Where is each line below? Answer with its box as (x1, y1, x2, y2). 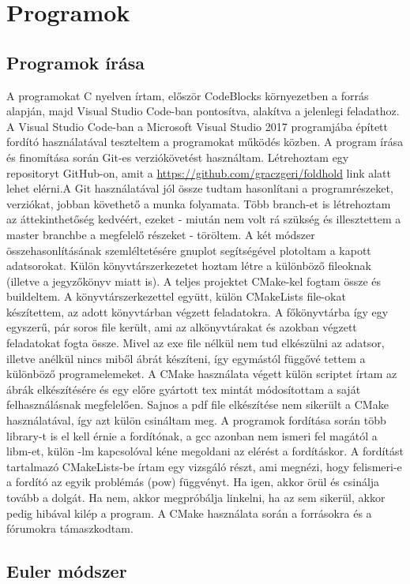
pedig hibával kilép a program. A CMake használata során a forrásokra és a (6, 504, 372, 521)
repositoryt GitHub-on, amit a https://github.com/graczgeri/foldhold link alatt (6, 164, 392, 181)
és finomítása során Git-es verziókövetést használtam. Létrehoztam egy (6, 148, 349, 165)
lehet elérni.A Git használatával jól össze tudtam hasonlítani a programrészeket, (6, 180, 393, 197)
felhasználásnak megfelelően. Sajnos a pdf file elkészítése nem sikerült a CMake (6, 396, 389, 413)
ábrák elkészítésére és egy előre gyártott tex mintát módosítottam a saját (6, 380, 361, 397)
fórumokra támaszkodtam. (6, 520, 134, 537)
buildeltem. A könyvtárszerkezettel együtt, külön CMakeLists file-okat (6, 288, 346, 305)
